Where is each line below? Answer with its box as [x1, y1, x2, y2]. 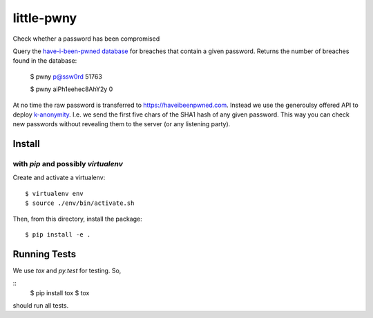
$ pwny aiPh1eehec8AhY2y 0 [30, 85, 113, 93]
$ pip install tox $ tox [30, 288, 90, 297]
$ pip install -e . [25, 231, 91, 238]
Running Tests [12, 248, 76, 260]
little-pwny [12, 10, 77, 26]
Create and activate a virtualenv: [12, 173, 106, 182]
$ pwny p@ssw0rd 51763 [30, 72, 103, 81]
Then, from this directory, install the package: [12, 215, 142, 223]
